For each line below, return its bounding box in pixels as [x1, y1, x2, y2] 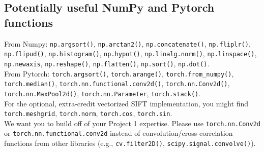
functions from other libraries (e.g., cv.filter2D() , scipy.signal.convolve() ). [4, 138, 256, 148]
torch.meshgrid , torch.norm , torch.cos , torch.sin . [4, 108, 172, 119]
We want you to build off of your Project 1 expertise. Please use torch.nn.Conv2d [4, 118, 260, 128]
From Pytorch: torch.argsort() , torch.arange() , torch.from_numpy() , [4, 68, 234, 79]
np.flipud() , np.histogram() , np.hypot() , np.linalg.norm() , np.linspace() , [4, 48, 257, 59]
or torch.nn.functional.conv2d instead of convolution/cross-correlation [4, 128, 233, 138]
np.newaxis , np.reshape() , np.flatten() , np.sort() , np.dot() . [4, 58, 210, 68]
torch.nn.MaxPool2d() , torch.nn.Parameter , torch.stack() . [4, 88, 201, 98]
